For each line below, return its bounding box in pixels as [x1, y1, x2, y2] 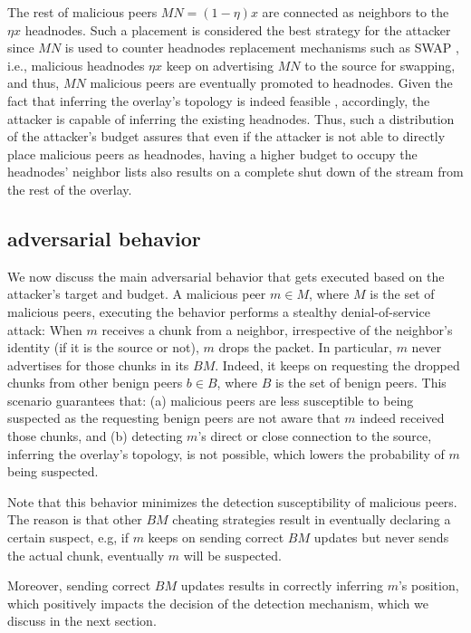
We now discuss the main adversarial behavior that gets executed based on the [7, 266, 445, 285]
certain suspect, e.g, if [7, 528, 129, 547]
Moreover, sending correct [7, 576, 151, 595]
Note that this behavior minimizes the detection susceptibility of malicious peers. [7, 492, 457, 511]
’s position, [398, 576, 459, 595]
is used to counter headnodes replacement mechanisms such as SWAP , [64, 38, 459, 57]
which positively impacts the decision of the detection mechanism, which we [7, 593, 428, 612]
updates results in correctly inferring [180, 576, 383, 595]
